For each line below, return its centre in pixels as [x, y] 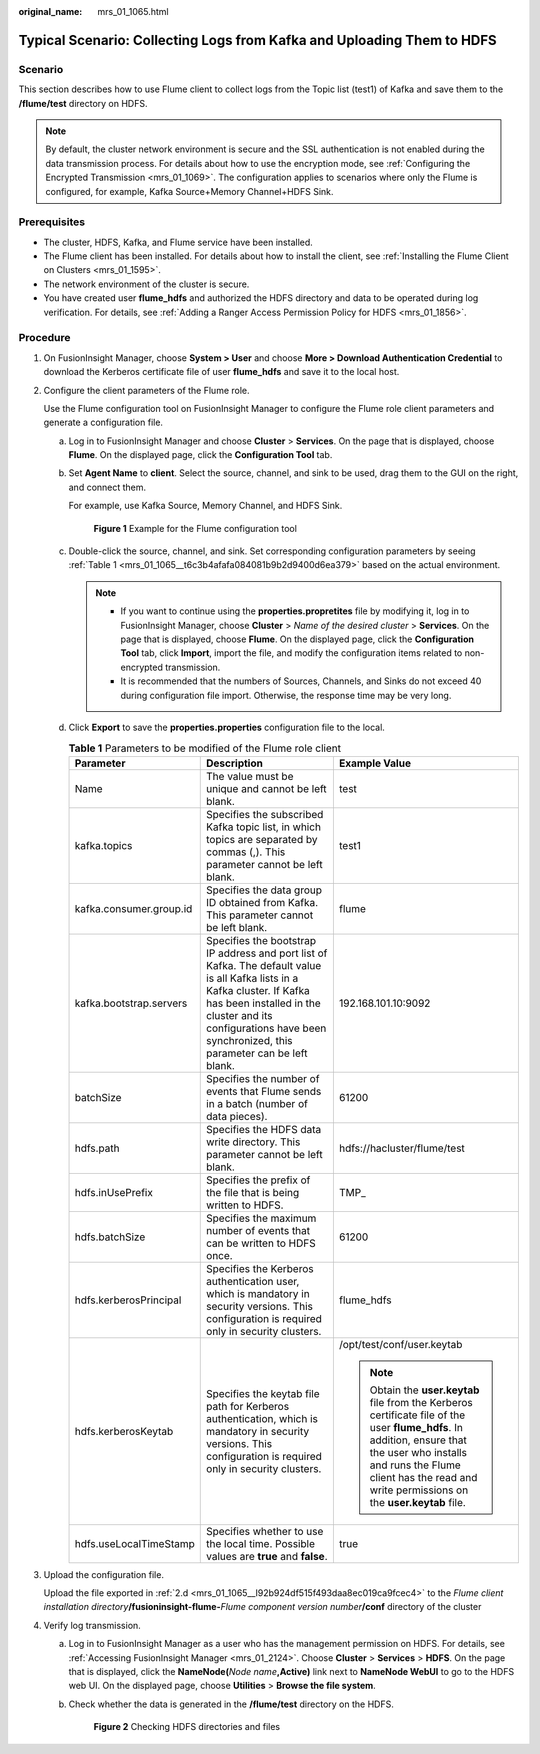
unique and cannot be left [266, 788]
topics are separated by [262, 839]
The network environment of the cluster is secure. [146, 284]
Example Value [375, 763]
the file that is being [253, 1192]
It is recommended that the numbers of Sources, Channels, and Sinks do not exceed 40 [301, 681]
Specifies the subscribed [265, 814]
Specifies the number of [263, 1078]
